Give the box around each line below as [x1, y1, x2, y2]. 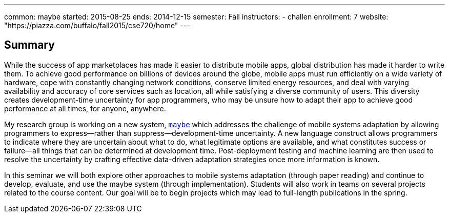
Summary [4, 38, 55, 52]
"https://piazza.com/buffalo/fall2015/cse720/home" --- [4, 21, 190, 30]
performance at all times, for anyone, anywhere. [4, 104, 166, 113]
